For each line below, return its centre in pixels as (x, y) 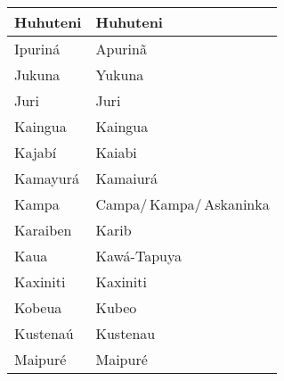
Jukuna (37, 75)
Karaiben (43, 230)
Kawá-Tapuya (138, 256)
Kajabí (36, 152)
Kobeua (38, 307)
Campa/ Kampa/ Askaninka (183, 204)
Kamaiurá (126, 178)
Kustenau (126, 333)
